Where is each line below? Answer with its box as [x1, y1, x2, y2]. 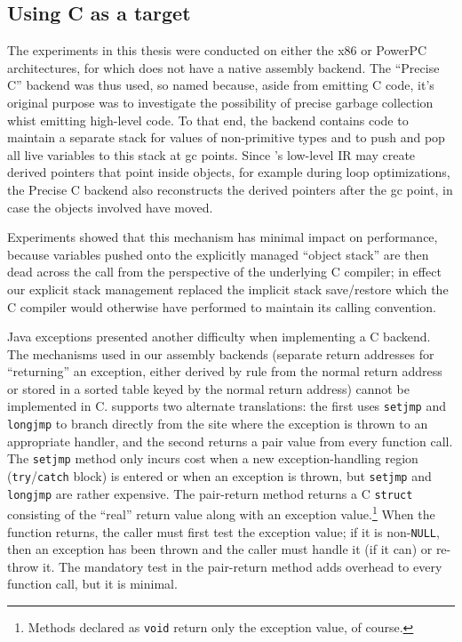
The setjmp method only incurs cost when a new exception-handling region [7, 449, 418, 468]
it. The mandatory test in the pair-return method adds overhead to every [43, 557, 442, 575]
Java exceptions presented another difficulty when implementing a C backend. [7, 327, 431, 346]
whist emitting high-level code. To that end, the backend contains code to [7, 110, 409, 129]
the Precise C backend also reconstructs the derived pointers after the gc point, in [7, 180, 453, 198]
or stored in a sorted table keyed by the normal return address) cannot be [7, 379, 410, 397]
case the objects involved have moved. [7, 197, 213, 216]
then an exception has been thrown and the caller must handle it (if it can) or [7, 540, 433, 558]
